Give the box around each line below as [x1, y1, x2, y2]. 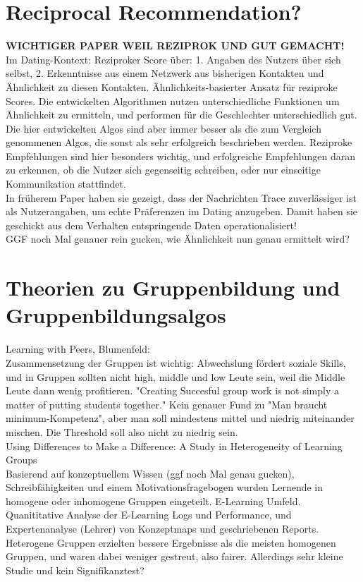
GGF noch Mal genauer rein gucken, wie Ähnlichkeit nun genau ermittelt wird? [6, 231, 350, 246]
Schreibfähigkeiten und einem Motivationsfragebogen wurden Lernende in [6, 480, 324, 495]
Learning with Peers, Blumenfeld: [6, 341, 150, 356]
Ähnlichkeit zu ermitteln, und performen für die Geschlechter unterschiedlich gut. [6, 107, 357, 122]
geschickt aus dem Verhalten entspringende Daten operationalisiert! [6, 217, 297, 232]
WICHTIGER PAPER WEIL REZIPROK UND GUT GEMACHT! [6, 38, 345, 53]
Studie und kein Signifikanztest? [6, 562, 144, 577]
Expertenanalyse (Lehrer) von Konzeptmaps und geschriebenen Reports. [6, 521, 319, 536]
